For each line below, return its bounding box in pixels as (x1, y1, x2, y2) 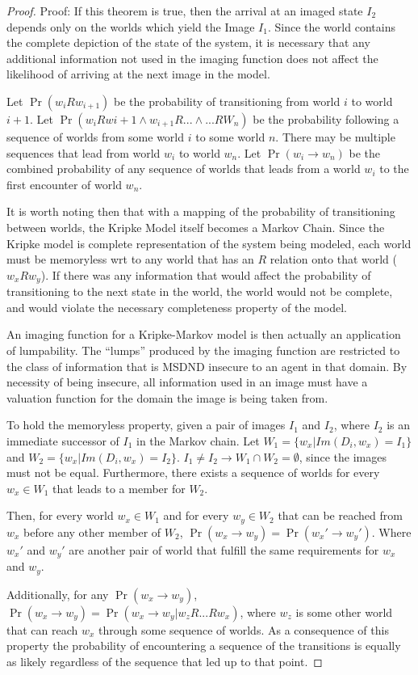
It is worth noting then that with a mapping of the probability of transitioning (6, 203, 395, 220)
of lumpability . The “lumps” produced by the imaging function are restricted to (6, 341, 400, 358)
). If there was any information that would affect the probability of (40, 266, 371, 283)
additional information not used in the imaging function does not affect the (6, 49, 378, 66)
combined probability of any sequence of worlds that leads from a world (6, 160, 361, 177)
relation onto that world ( (270, 251, 398, 268)
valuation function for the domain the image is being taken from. (6, 389, 328, 406)
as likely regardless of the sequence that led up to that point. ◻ (6, 652, 323, 669)
